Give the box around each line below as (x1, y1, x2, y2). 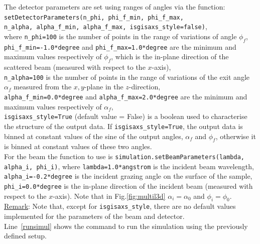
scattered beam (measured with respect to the (4, 62, 146, 72)
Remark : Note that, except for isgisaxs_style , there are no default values (4, 201, 236, 211)
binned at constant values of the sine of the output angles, (4, 131, 183, 141)
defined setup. (4, 230, 47, 241)
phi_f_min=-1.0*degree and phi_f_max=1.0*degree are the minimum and (4, 41, 236, 52)
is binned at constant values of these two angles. (4, 141, 152, 152)
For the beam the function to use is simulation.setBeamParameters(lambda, (4, 151, 244, 161)
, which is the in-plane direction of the (111, 51, 229, 62)
